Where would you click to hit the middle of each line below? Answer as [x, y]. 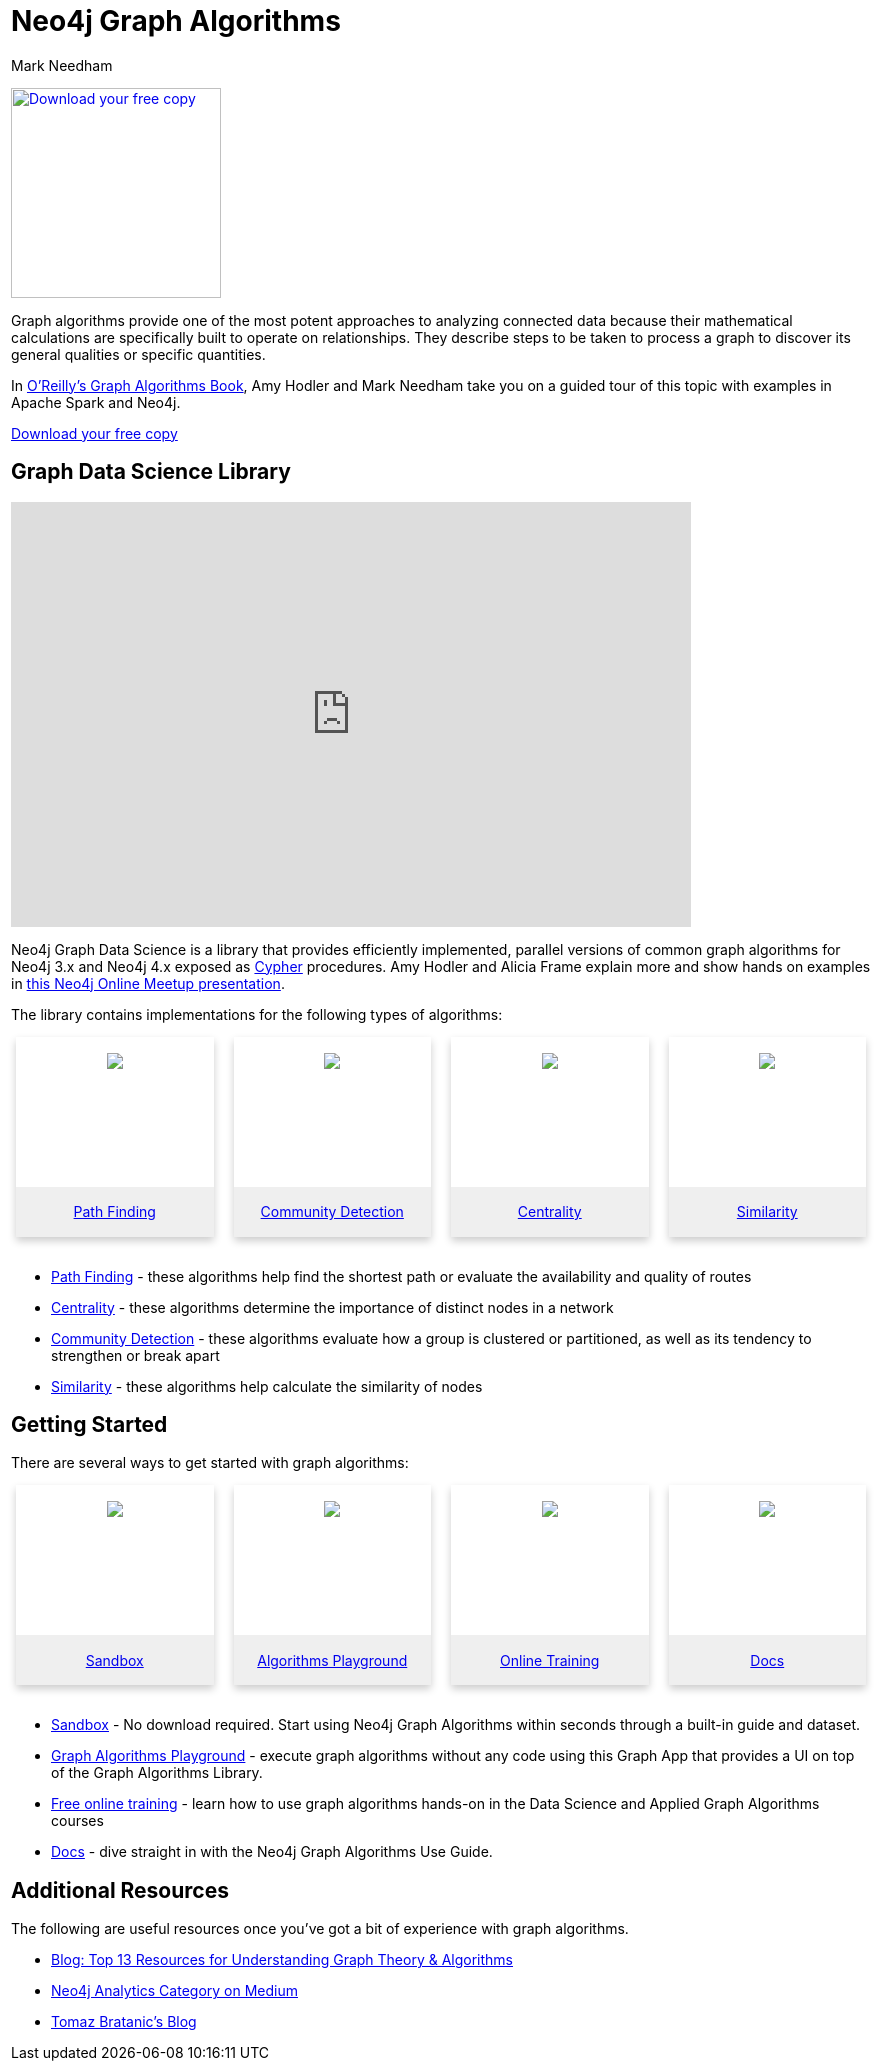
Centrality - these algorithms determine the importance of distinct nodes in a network [332, 1307]
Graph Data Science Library [151, 472]
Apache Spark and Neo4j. [96, 402]
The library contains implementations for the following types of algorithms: [257, 1014]
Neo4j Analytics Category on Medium [174, 1991]
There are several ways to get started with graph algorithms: [210, 1463]
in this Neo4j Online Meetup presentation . [148, 983]
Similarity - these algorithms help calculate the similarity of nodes [267, 1386]
